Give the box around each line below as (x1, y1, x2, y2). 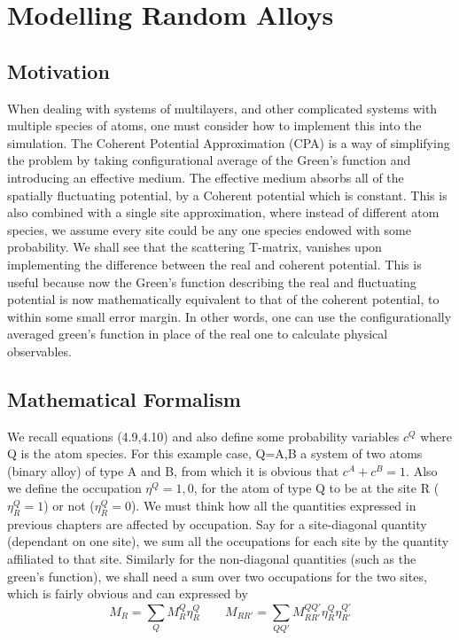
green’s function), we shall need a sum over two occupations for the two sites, (7, 566, 427, 585)
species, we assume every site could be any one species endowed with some (7, 220, 411, 238)
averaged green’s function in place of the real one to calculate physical (7, 324, 388, 343)
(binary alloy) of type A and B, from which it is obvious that (7, 461, 339, 480)
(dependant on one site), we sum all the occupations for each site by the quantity (7, 532, 449, 550)
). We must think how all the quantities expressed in (130, 496, 416, 515)
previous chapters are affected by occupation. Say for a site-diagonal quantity (7, 514, 427, 533)
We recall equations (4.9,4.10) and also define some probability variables (7, 426, 400, 445)
